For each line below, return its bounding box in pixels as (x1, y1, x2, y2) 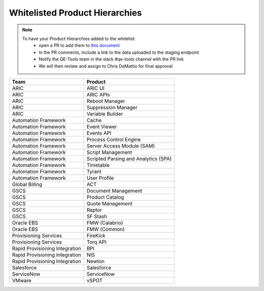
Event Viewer (86, 123, 117, 130)
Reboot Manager (86, 98, 125, 104)
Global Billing (12, 181, 43, 187)
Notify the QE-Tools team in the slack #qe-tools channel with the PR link (39, 56, 184, 62)
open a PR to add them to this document (39, 42, 120, 48)
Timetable (86, 162, 110, 168)
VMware (12, 277, 32, 284)
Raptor (86, 207, 102, 213)
